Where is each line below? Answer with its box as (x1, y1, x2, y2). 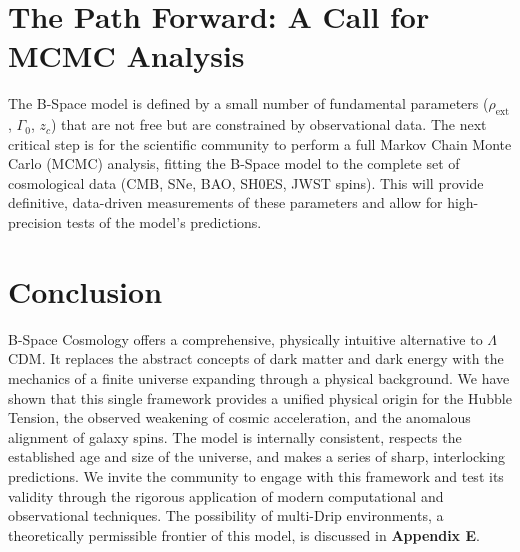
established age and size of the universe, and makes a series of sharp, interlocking (8, 446, 505, 467)
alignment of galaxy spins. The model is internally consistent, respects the (8, 426, 462, 447)
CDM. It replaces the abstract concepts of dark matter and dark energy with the (8, 348, 504, 369)
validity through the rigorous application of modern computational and (8, 485, 444, 506)
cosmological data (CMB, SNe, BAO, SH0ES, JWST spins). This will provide (8, 172, 484, 193)
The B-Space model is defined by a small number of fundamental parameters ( (8, 93, 489, 114)
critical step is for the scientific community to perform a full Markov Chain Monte (8, 133, 512, 154)
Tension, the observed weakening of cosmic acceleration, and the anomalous (8, 407, 471, 428)
